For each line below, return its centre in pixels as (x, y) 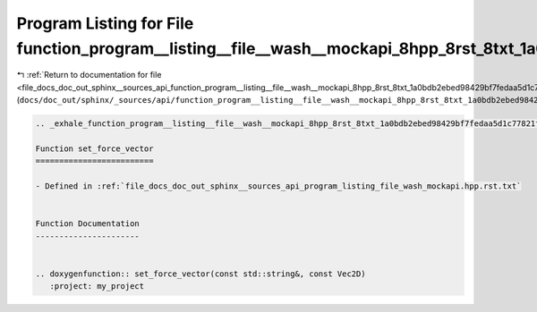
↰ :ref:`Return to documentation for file (89, 75)
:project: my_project (97, 287)
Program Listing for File (105, 23)
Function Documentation (88, 224)
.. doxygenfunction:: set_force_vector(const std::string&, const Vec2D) (200, 274)
